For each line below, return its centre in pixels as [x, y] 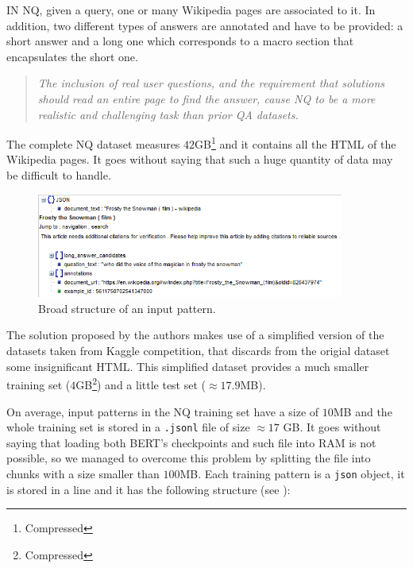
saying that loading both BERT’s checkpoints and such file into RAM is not [191, 442]
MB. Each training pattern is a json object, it [292, 473]
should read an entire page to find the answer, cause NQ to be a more [206, 98]
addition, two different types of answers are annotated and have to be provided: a [205, 25]
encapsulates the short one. [72, 56]
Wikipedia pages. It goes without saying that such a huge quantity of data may [200, 159]
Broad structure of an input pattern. [127, 308]
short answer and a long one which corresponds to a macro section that [180, 41]
